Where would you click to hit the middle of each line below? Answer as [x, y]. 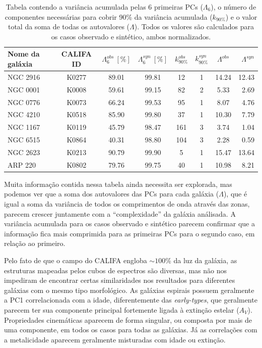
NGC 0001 [24, 89]
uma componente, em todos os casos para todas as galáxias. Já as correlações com [131, 330]
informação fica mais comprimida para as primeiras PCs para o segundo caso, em [129, 233]
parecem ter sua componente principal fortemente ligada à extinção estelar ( [122, 309]
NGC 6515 [24, 140]
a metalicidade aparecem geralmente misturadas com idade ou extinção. [115, 339]
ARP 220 [22, 164]
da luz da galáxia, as [205, 260]
